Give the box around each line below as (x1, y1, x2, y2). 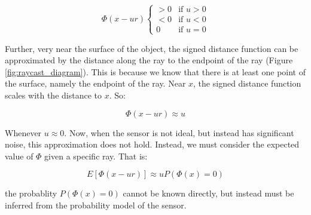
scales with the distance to (5, 88, 102, 101)
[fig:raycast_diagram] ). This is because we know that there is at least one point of (5, 65, 306, 78)
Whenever (5, 126, 42, 139)
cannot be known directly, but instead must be (123, 187, 294, 199)
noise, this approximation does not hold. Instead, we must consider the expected (5, 138, 300, 150)
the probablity (5, 187, 57, 199)
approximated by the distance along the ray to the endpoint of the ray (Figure (5, 54, 293, 66)
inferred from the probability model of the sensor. (5, 198, 187, 211)
